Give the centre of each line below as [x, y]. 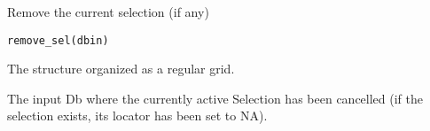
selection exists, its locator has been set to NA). [137, 116]
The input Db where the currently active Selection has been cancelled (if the [215, 98]
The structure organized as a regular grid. [121, 69]
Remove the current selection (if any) [108, 12]
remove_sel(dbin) [58, 40]
